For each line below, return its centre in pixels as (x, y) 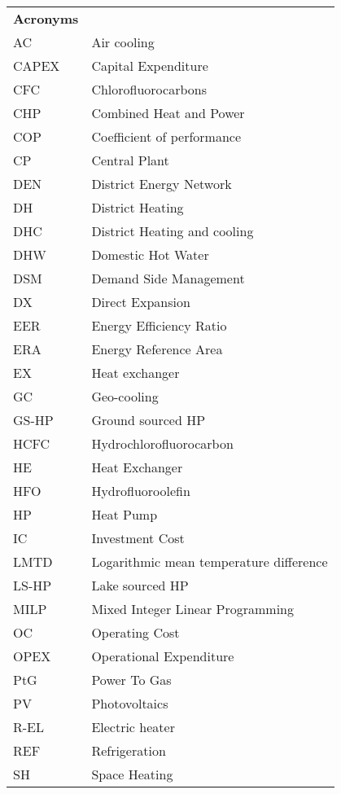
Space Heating (132, 774)
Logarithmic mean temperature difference (210, 562)
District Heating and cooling (173, 231)
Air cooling (123, 42)
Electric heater (133, 727)
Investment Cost (138, 538)
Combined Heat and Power (168, 113)
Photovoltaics (130, 703)
